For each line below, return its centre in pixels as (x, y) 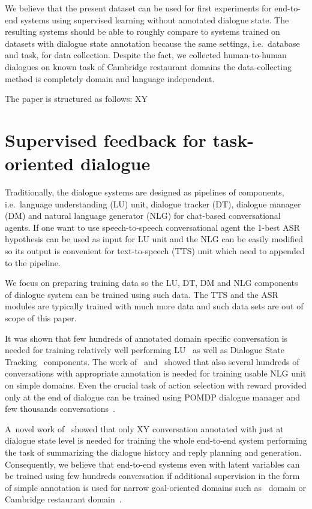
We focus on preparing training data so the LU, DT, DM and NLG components (151, 283)
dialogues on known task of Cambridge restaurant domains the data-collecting (148, 66)
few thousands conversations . (60, 409)
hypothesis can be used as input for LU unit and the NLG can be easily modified (154, 239)
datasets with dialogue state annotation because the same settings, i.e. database (152, 43)
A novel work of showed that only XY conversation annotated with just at (144, 428)
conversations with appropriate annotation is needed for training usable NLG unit (156, 373)
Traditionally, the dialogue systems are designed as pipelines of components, (145, 192)
